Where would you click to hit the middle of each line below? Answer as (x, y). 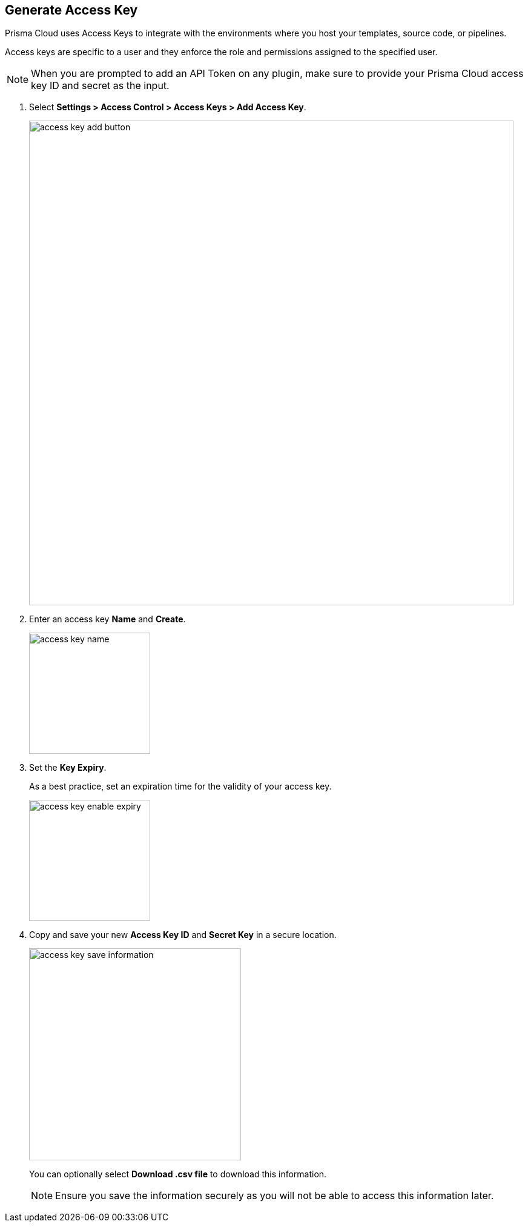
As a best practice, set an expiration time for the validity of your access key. (180, 786)
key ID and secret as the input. (100, 86)
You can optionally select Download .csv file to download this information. (178, 1174)
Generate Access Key (71, 10)
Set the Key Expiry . (68, 768)
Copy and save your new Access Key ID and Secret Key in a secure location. (183, 935)
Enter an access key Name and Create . (107, 619)
